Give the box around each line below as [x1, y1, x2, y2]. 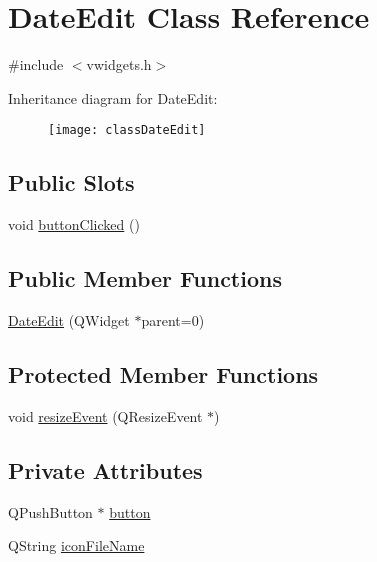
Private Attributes [8, 454, 203, 485]
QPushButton [8, 501, 93, 522]
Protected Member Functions [8, 358, 319, 389]
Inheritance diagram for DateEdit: [8, 87, 218, 108]
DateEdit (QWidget [8, 309, 130, 330]
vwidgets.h [86, 54, 152, 75]
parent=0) [141, 309, 205, 330]
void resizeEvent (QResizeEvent [8, 405, 203, 426]
